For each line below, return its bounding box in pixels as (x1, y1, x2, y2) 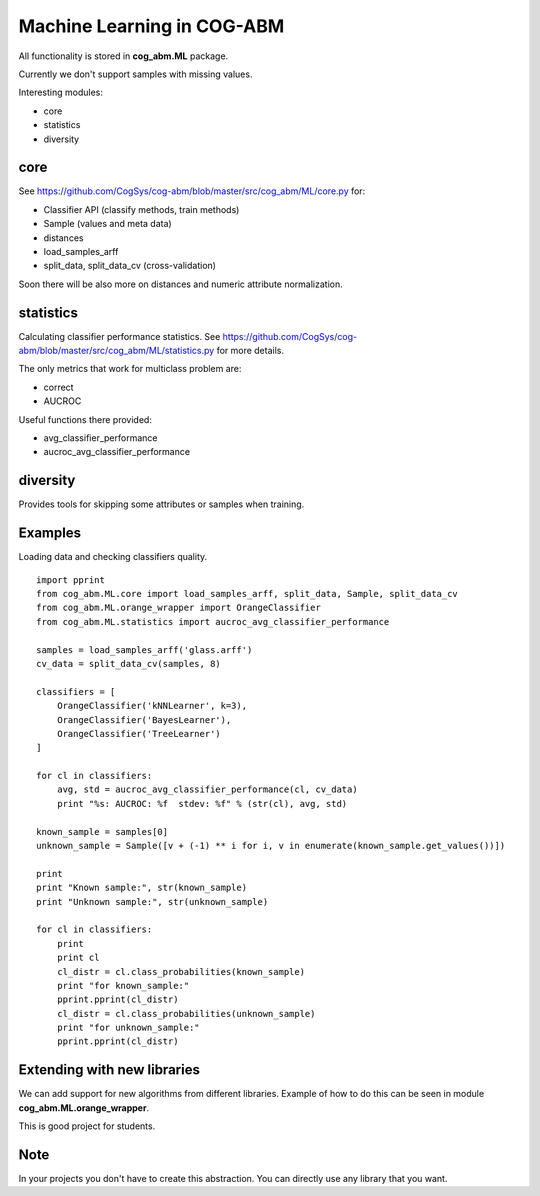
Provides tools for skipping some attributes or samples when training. (18, 498, 305, 510)
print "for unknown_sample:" (56, 1022, 200, 1034)
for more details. (216, 345, 285, 357)
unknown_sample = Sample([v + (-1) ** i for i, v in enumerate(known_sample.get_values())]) (36, 840, 506, 852)
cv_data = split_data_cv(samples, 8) (36, 658, 222, 669)
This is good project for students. (18, 1120, 156, 1132)
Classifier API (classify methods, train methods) (43, 203, 240, 215)
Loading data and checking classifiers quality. (18, 551, 208, 563)
